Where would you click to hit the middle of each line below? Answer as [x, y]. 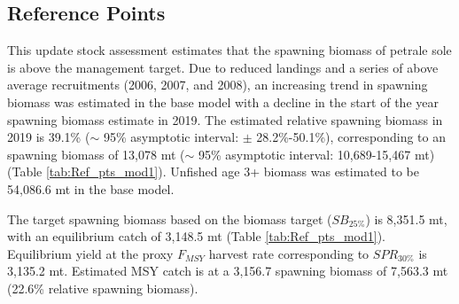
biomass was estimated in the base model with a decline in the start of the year [223, 101]
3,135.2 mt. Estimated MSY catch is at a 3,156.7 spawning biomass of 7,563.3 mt [228, 271]
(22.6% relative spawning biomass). [103, 288]
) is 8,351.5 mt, [406, 218]
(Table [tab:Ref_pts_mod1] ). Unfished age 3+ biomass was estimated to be [213, 171]
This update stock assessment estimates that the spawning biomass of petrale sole [229, 50]
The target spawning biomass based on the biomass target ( [170, 218]
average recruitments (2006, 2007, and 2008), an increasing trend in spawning [218, 85]
